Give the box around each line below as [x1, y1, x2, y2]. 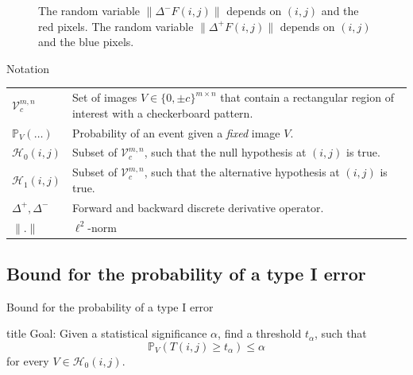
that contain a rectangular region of [220, 89, 394, 106]
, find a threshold [218, 325, 302, 342]
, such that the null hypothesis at [144, 144, 307, 160]
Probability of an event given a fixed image [71, 124, 280, 141]
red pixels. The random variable [38, 17, 194, 34]
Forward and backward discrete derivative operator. [71, 199, 324, 215]
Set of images [71, 89, 137, 106]
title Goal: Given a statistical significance [6, 325, 207, 342]
